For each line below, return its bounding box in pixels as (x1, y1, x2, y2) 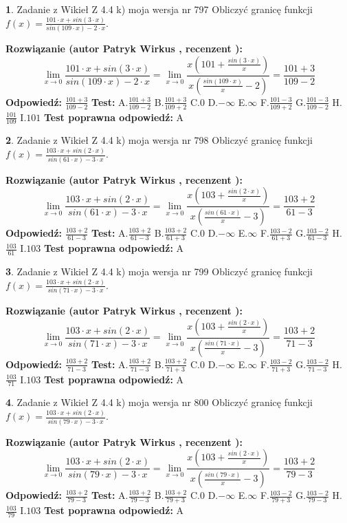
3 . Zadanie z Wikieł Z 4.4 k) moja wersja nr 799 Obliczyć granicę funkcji (5, 264, 313, 278)
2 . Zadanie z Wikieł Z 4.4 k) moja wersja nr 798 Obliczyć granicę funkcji (5, 133, 313, 147)
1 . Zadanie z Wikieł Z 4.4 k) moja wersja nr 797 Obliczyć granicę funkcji (5, 2, 313, 16)
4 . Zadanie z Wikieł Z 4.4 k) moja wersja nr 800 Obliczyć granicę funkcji (5, 395, 313, 409)
